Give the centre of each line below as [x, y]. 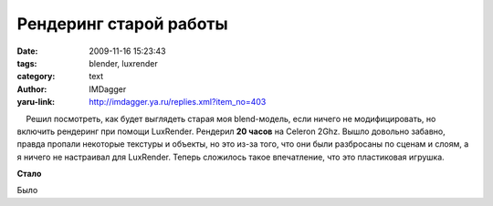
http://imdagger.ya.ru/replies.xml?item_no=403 [178, 102]
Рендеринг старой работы [122, 24]
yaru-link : [36, 102]
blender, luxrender [124, 63]
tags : [27, 63]
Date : [27, 51]
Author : [32, 89]
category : [36, 77]
